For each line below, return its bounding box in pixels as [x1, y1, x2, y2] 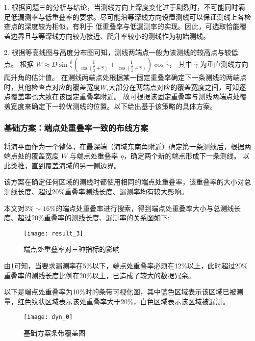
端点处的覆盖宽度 [4, 151, 59, 161]
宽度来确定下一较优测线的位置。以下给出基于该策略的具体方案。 [10, 101, 217, 111]
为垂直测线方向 [200, 58, 248, 69]
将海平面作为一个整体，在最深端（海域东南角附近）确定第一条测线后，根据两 [4, 141, 251, 151]
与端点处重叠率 [70, 151, 118, 161]
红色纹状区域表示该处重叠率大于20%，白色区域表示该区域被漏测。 [17, 296, 229, 306]
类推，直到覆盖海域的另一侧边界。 [10, 160, 121, 170]
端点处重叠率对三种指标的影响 [24, 244, 120, 254]
